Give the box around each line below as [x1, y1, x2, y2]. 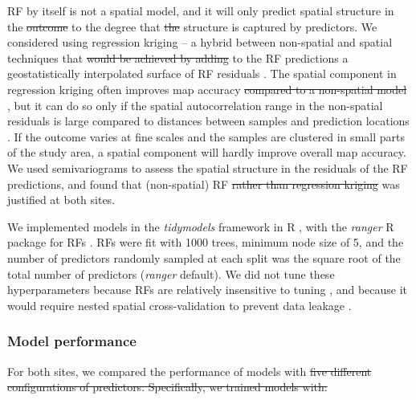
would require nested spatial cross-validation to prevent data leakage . [7, 296, 352, 313]
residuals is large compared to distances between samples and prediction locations [7, 112, 410, 129]
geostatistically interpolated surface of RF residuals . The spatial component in [7, 65, 397, 82]
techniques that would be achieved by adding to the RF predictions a [7, 49, 349, 66]
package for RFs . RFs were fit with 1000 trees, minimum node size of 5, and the [7, 234, 404, 251]
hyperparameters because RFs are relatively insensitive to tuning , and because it [7, 281, 408, 298]
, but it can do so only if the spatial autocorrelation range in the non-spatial [7, 96, 383, 113]
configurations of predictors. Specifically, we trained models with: [7, 378, 328, 395]
